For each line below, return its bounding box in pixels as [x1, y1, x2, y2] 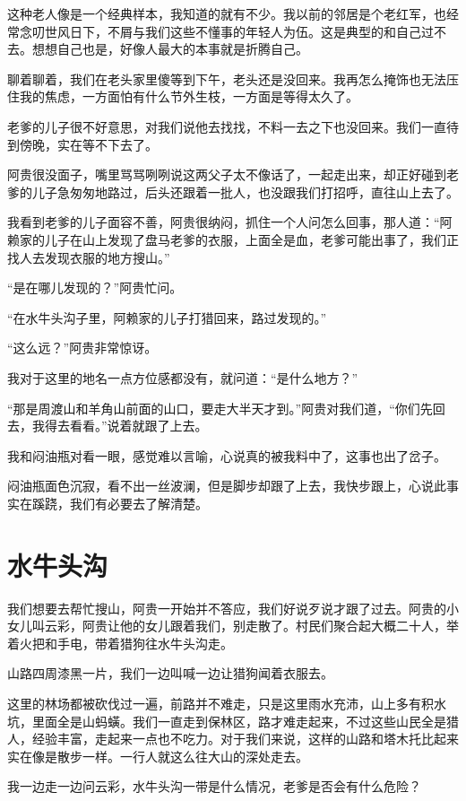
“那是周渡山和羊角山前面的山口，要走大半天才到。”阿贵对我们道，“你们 [7, 398, 420, 417]
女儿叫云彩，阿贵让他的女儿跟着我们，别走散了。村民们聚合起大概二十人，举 [7, 616, 459, 635]
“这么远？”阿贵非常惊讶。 [7, 338, 158, 357]
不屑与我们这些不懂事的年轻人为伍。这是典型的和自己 [107, 22, 421, 40]
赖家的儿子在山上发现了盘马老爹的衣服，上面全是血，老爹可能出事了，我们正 [7, 230, 459, 248]
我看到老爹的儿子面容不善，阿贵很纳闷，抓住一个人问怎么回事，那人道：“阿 [7, 213, 453, 231]
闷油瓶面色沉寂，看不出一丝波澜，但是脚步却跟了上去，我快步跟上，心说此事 [7, 476, 459, 495]
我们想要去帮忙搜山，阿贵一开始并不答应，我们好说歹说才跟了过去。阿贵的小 [7, 598, 459, 617]
